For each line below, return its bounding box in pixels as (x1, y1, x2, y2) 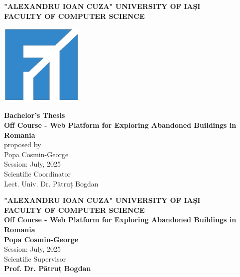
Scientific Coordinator (4, 169, 71, 179)
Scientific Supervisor (4, 253, 66, 264)
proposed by (4, 139, 41, 150)
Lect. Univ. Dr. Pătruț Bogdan (4, 178, 99, 188)
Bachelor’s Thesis (4, 110, 65, 120)
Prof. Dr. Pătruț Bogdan (4, 263, 91, 274)
